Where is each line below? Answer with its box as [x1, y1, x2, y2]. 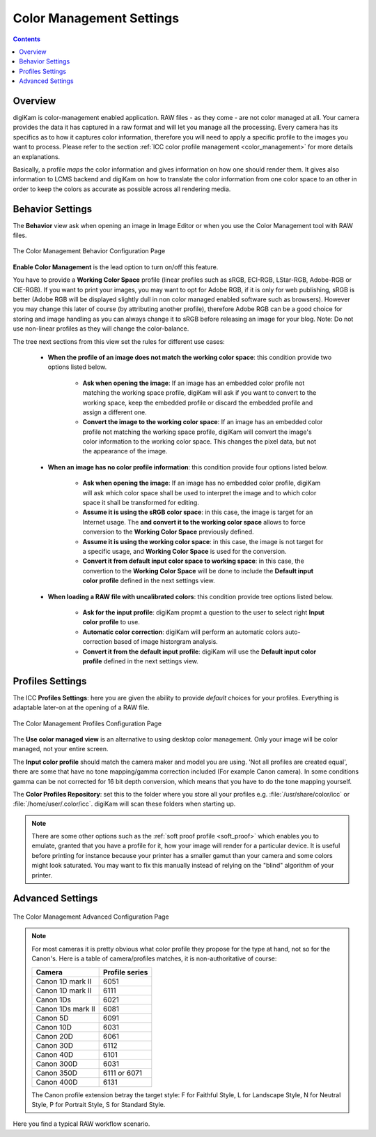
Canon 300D [36, 1059, 78, 1069]
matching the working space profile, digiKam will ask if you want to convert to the [82, 389, 317, 397]
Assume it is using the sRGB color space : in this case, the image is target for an [82, 508, 313, 516]
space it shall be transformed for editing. [82, 499, 200, 507]
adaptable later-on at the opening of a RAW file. [13, 703, 150, 711]
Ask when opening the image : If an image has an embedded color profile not [82, 379, 305, 387]
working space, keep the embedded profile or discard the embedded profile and [82, 398, 313, 407]
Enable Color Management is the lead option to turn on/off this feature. [13, 262, 219, 271]
